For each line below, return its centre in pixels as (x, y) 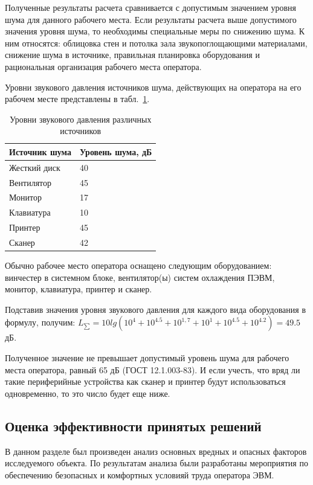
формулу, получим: (40, 322)
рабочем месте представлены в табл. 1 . (77, 99)
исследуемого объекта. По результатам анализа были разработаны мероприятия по (156, 463)
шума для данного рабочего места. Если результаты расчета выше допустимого (151, 19)
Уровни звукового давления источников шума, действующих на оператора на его (153, 87)
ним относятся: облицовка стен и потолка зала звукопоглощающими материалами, (156, 43)
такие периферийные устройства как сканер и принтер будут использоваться (145, 381)
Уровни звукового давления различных (80, 119)
